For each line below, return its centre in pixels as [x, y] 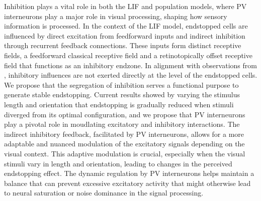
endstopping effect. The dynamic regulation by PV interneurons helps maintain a [129, 173]
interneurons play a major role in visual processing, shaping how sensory [116, 16]
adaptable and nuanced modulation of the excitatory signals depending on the [124, 144]
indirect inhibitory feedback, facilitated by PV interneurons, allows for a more [124, 134]
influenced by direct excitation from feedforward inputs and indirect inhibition [125, 35]
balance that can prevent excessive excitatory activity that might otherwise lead [127, 183]
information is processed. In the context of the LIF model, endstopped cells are [126, 26]
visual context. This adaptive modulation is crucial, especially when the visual [125, 153]
